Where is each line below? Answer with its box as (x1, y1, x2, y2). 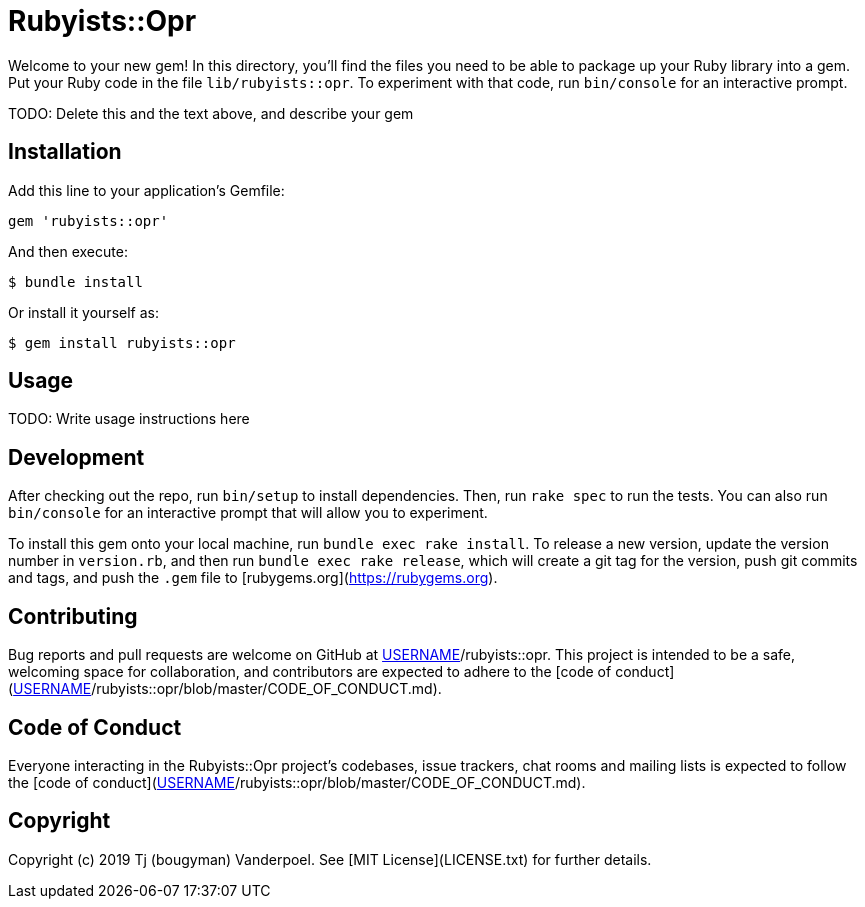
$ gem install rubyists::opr (8, 334, 236, 351)
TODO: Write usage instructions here (8, 410, 250, 428)
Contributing (8, 603, 138, 629)
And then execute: (8, 242, 128, 260)
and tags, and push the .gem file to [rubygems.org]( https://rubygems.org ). (8, 569, 498, 587)
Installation (8, 139, 122, 165)
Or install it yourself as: (8, 303, 159, 321)
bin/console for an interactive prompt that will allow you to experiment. (8, 504, 488, 522)
